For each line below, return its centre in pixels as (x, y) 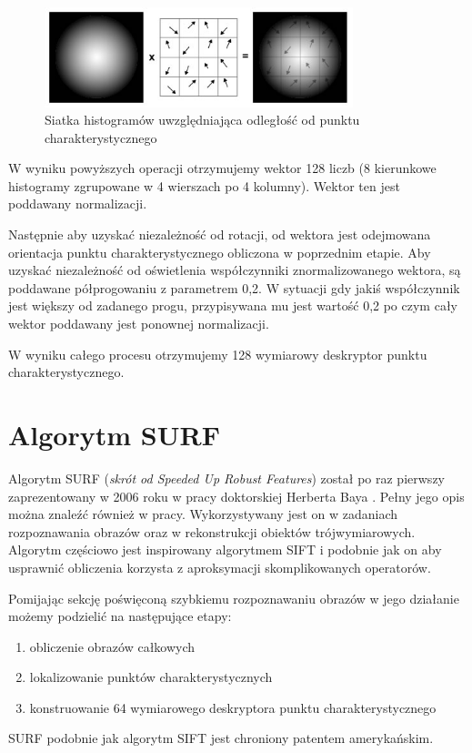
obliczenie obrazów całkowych (112, 646)
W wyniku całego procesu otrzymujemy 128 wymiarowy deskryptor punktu (218, 354)
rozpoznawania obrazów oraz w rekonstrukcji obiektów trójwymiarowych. (212, 531)
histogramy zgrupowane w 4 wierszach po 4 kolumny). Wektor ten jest (204, 185)
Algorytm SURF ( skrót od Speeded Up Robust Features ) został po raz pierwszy (226, 478)
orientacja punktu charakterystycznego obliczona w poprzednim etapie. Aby (220, 252)
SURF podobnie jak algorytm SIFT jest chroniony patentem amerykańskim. (221, 738)
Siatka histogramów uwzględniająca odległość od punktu (202, 120)
